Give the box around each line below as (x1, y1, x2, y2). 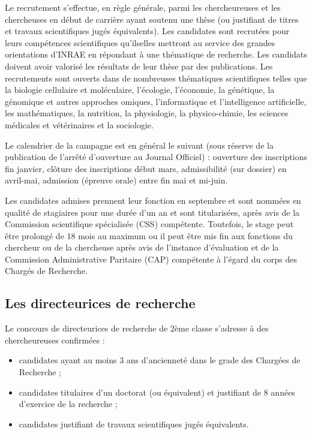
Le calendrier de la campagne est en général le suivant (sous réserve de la (5, 138, 274, 151)
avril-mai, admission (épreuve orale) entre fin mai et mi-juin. (5, 174, 228, 186)
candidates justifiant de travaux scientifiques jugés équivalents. (19, 417, 249, 430)
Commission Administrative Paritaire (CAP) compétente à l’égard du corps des (5, 252, 298, 265)
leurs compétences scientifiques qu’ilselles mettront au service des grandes (5, 36, 275, 49)
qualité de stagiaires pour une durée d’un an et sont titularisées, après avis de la (5, 206, 300, 218)
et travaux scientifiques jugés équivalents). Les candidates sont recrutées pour (5, 25, 290, 37)
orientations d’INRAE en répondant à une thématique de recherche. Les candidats (5, 48, 307, 61)
